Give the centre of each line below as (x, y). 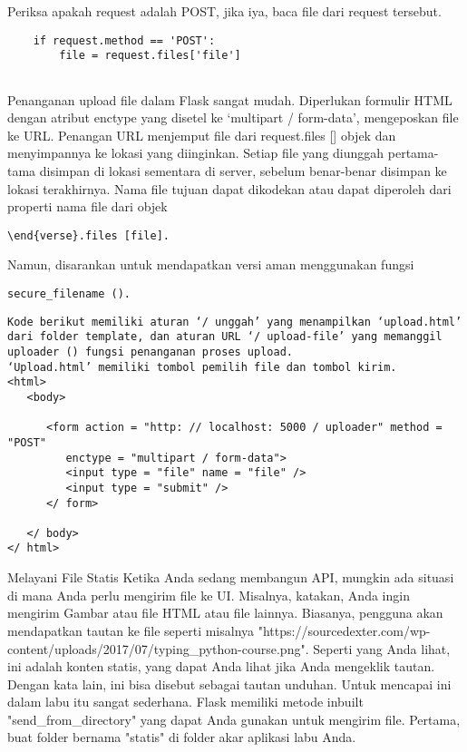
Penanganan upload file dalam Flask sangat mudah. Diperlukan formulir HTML (230, 99)
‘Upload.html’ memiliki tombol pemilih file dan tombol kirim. (202, 367)
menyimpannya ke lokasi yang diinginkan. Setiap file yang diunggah (196, 153)
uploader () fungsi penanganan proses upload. (150, 352)
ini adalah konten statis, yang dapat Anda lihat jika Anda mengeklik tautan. (221, 666)
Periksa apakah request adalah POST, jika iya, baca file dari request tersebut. (224, 11)
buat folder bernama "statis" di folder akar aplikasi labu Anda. (182, 737)
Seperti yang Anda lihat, (382, 648)
